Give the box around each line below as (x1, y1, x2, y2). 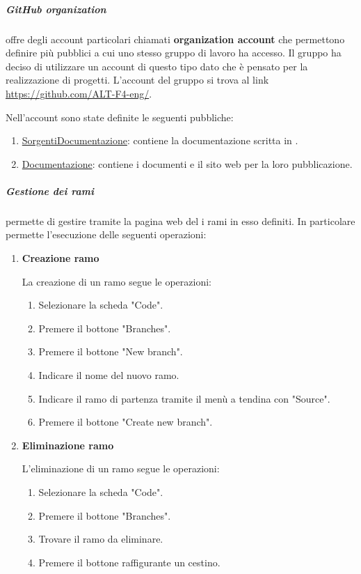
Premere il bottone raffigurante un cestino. (38, 554, 220, 569)
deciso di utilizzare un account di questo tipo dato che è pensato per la (6, 59, 308, 73)
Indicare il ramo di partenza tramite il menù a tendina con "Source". (38, 391, 330, 405)
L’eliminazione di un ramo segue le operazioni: (22, 461, 220, 476)
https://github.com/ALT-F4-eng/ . (6, 86, 152, 100)
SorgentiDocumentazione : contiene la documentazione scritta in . (22, 133, 298, 148)
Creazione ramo (22, 251, 99, 265)
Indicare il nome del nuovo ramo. (38, 368, 179, 382)
